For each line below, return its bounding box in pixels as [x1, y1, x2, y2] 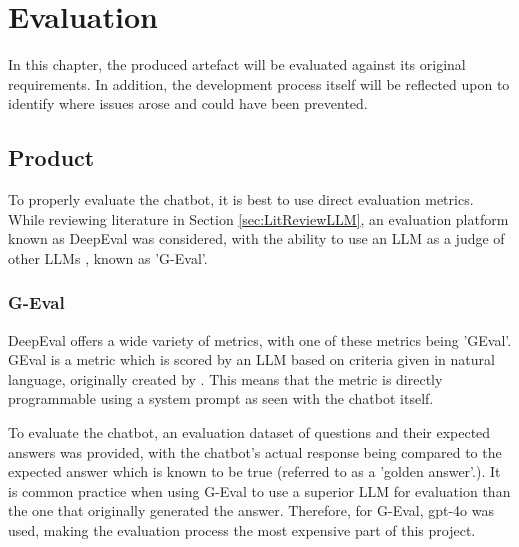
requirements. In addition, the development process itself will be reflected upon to [8, 73, 510, 94]
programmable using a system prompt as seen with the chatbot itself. [8, 388, 434, 409]
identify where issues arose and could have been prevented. [8, 93, 368, 114]
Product [8, 142, 95, 173]
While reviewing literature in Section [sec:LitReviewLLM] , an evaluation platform [8, 208, 509, 229]
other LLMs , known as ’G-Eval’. [8, 247, 208, 268]
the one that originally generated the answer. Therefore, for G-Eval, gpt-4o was [8, 500, 495, 521]
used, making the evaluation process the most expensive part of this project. [8, 520, 476, 541]
